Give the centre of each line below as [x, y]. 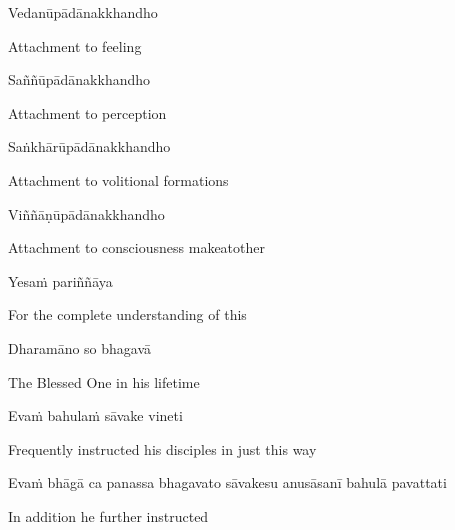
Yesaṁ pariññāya [60, 280]
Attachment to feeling [75, 45]
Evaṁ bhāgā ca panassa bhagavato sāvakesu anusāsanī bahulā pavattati [227, 482]
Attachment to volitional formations [118, 179]
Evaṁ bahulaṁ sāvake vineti [95, 415]
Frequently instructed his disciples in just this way [162, 448]
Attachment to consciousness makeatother [136, 247]
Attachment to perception [87, 112]
